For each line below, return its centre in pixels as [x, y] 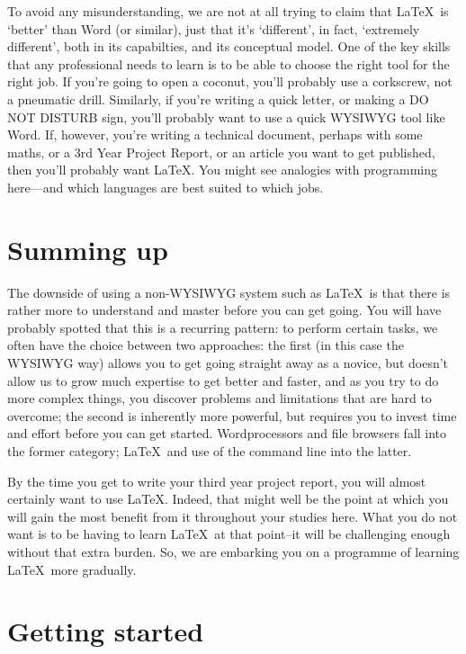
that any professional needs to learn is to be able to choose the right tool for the [229, 63]
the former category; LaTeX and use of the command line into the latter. [210, 451]
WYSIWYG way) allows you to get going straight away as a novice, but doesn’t [228, 363]
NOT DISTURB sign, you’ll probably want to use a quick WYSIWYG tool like [226, 116]
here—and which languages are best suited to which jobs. [166, 187]
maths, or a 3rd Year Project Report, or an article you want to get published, [221, 152]
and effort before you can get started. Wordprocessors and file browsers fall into [227, 433]
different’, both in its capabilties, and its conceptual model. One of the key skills [229, 46]
